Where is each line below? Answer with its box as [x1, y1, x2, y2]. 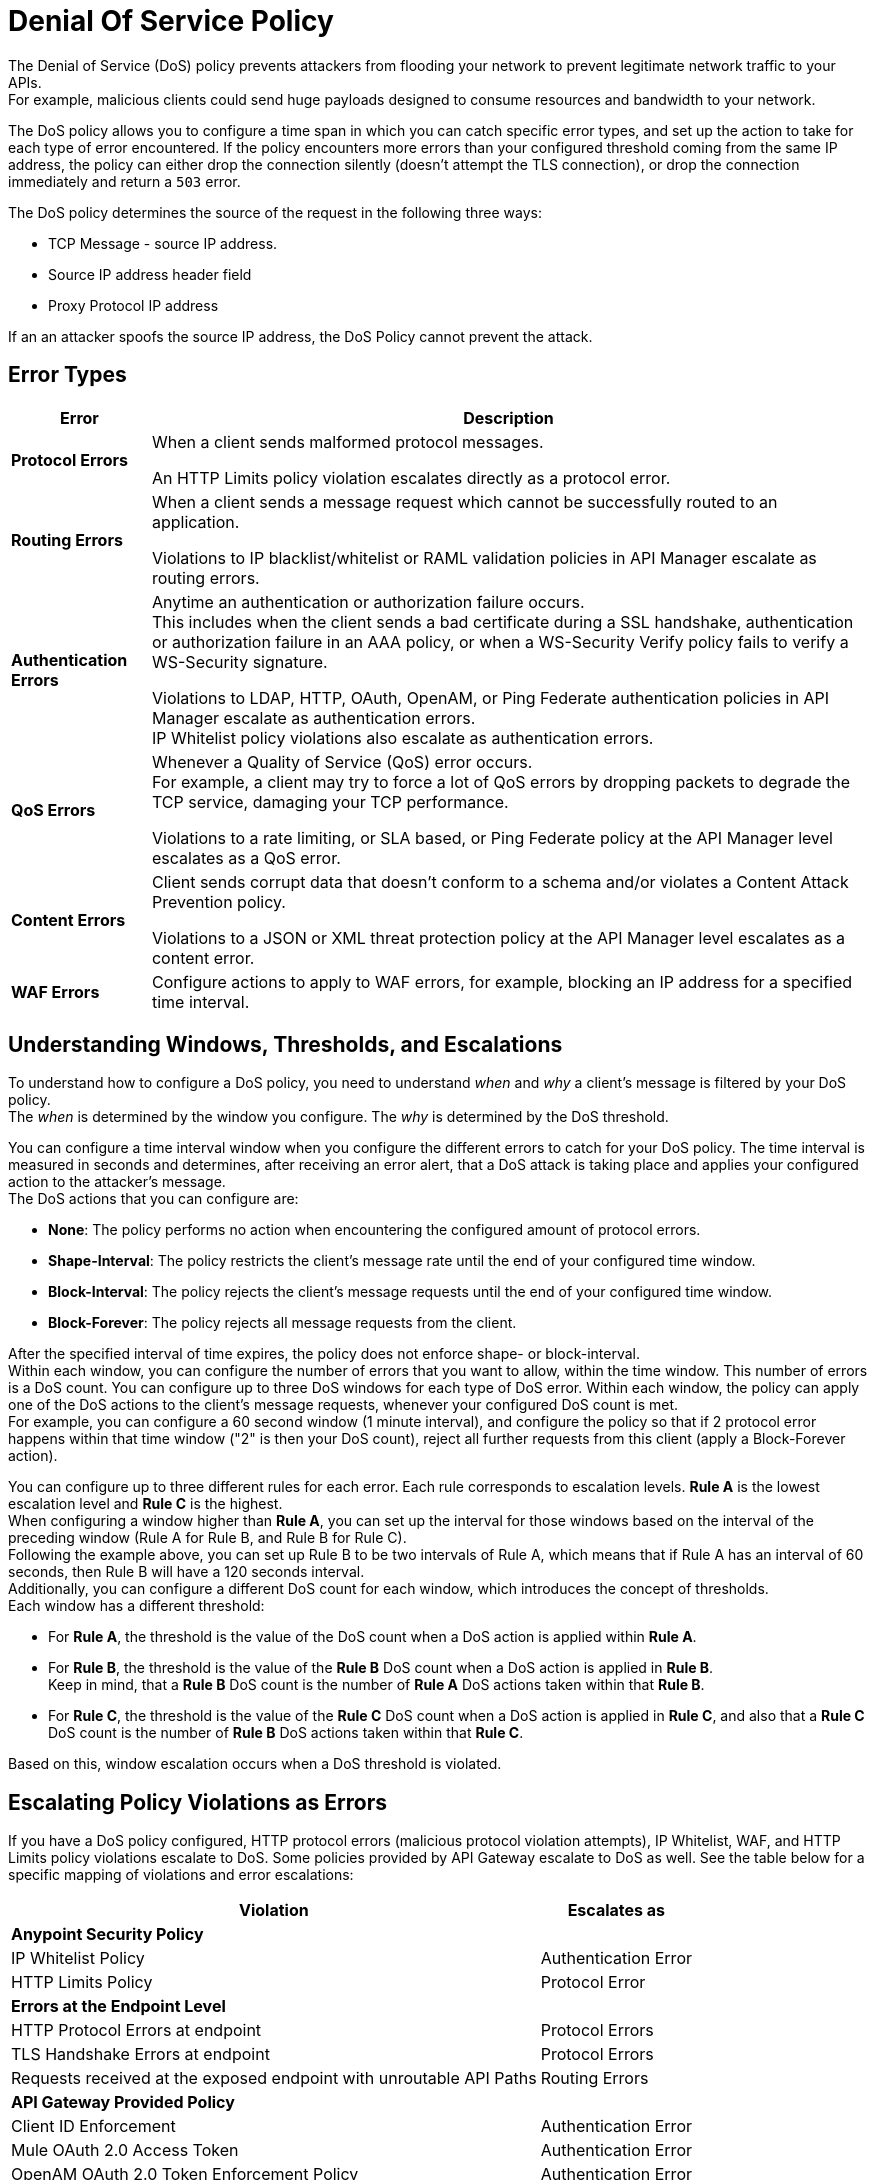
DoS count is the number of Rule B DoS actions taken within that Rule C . [48, 1724, 524, 1742]
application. [151, 511, 240, 532]
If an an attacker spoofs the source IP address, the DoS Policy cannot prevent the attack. [8, 327, 593, 345]
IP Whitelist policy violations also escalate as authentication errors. [151, 727, 654, 748]
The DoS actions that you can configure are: [8, 1190, 299, 1208]
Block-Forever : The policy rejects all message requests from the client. [48, 1314, 517, 1332]
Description [463, 407, 554, 428]
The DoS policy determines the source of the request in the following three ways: [8, 203, 542, 221]
